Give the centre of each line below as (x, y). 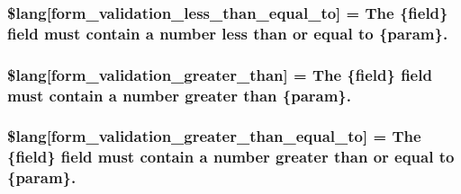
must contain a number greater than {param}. (179, 95)
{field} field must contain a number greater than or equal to (231, 157)
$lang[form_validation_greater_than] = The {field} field (220, 74)
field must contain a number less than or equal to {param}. (228, 33)
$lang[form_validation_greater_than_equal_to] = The (214, 136)
